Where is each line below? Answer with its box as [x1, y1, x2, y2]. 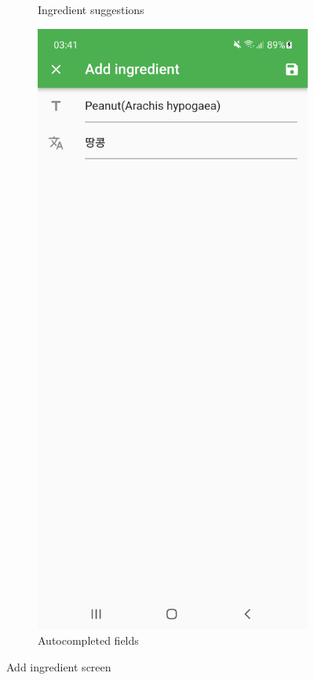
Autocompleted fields [38, 631, 139, 648]
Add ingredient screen [6, 658, 111, 675]
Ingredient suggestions [38, 2, 144, 17]
